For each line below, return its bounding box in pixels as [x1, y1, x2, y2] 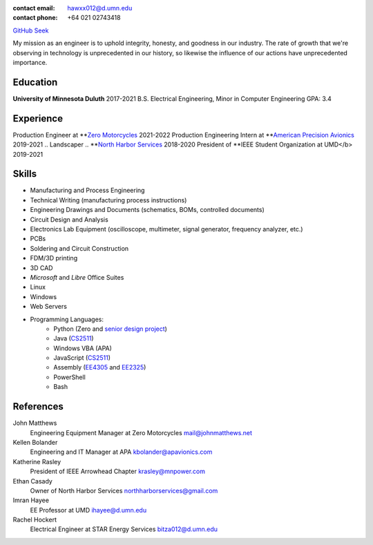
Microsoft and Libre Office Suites [30, 273, 124, 281]
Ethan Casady [12, 477, 53, 485]
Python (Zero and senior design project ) [53, 325, 167, 333]
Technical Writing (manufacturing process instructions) [30, 195, 187, 204]
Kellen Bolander [12, 438, 58, 446]
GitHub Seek [12, 26, 49, 35]
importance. [12, 58, 48, 66]
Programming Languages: [30, 315, 104, 323]
